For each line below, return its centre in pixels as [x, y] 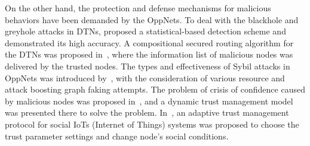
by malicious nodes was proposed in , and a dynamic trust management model [149, 101]
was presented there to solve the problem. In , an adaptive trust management [147, 112]
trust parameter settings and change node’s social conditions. [117, 136]
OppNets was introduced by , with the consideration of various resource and [145, 77]
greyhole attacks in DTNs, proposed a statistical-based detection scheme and [145, 31]
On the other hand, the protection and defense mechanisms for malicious [138, 8]
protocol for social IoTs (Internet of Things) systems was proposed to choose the [152, 124]
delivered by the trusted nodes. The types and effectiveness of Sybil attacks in [148, 66]
